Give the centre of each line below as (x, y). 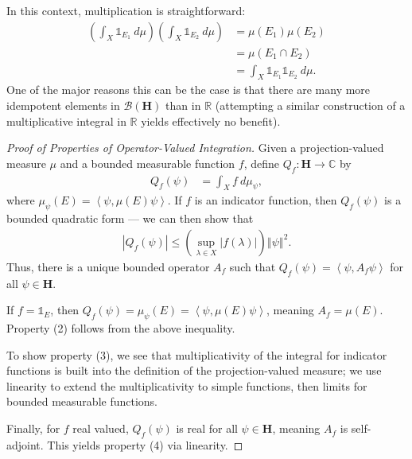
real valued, (101, 428)
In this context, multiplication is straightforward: (126, 10)
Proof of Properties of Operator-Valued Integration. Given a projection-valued (195, 148)
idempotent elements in (63, 105)
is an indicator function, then (266, 200)
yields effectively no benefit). (211, 121)
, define (262, 163)
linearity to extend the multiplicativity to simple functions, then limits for (187, 385)
